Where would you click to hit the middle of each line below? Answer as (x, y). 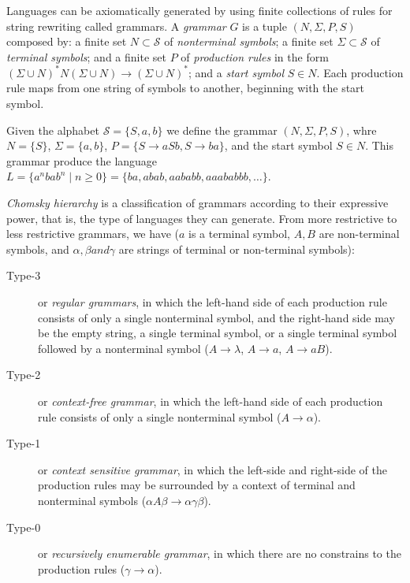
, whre (362, 130)
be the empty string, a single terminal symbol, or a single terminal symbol (218, 333)
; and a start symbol (236, 72)
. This (379, 145)
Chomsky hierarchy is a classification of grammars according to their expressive (198, 203)
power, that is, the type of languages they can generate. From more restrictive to (202, 218)
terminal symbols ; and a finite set (86, 56)
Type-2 (24, 375)
